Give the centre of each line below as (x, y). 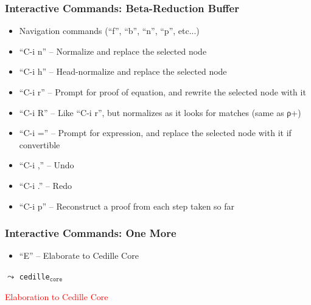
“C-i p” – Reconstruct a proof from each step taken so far (127, 206)
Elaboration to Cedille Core (57, 296)
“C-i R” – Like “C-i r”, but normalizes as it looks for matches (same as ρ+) (160, 112)
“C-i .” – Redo (45, 185)
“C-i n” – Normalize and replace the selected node (113, 51)
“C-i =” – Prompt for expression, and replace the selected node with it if (155, 133)
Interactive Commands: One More (91, 233)
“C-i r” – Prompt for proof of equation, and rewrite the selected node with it (162, 92)
